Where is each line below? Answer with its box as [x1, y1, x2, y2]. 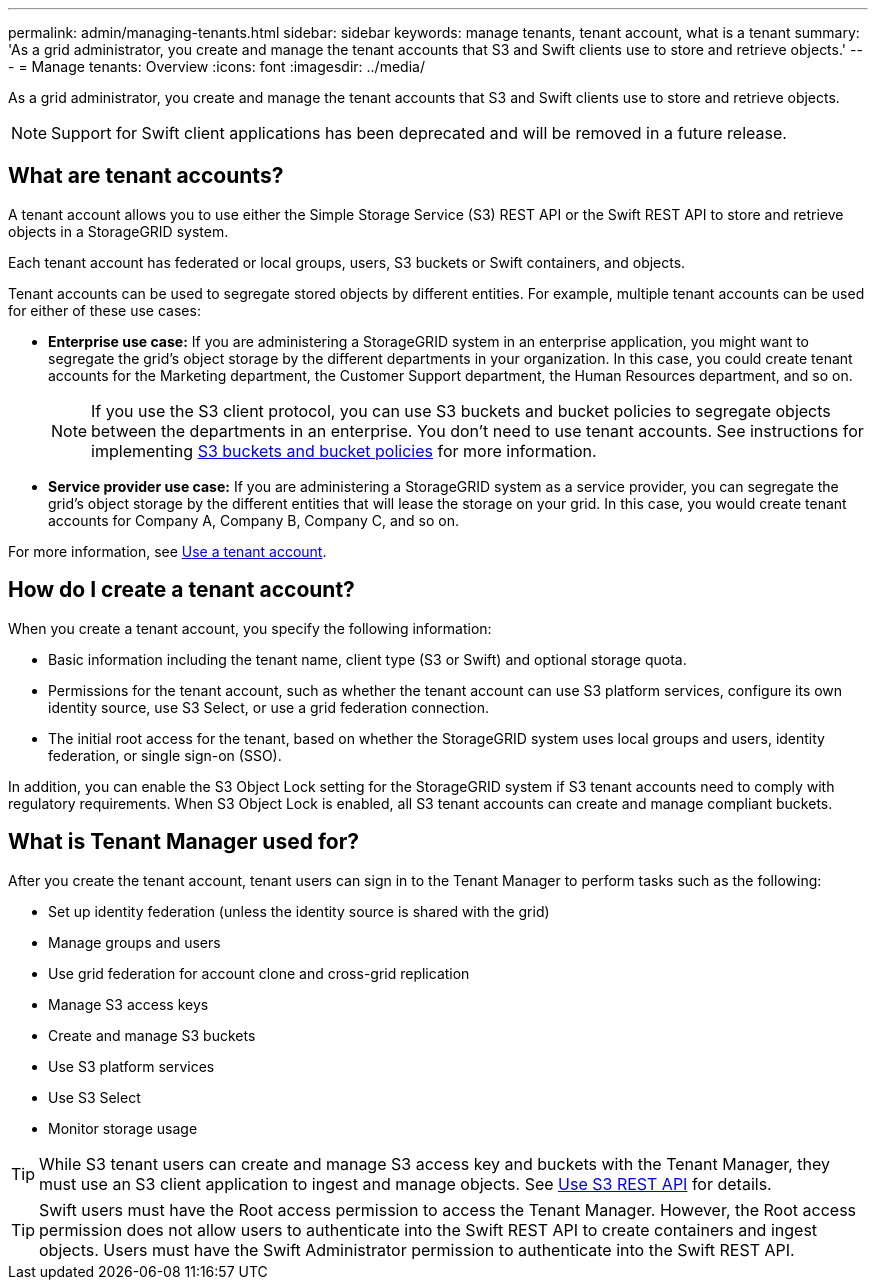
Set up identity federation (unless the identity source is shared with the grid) [48, 902, 550, 920]
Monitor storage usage [48, 1119, 198, 1137]
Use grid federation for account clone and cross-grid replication [48, 964, 470, 982]
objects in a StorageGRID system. [8, 222, 229, 240]
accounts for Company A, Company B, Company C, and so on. [48, 511, 459, 529]
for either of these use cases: [8, 301, 201, 319]
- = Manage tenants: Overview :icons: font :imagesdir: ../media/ [8, 58, 425, 75]
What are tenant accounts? [8, 163, 284, 189]
